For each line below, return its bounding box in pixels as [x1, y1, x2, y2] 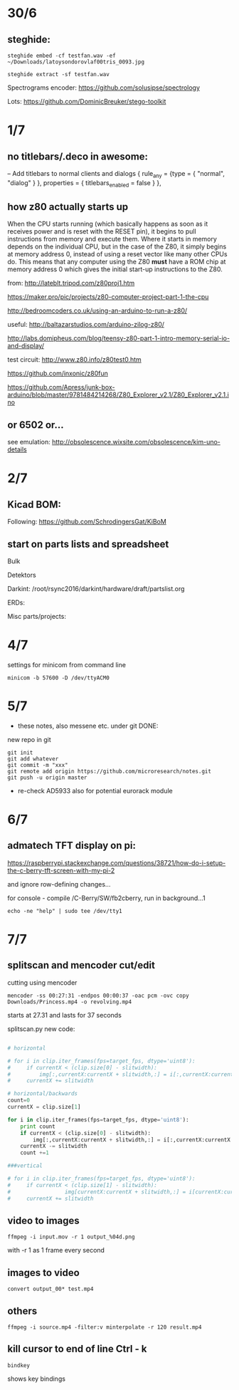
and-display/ [7, 342, 45, 350]
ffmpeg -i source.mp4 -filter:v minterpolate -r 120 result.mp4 [7, 1323, 202, 1331]
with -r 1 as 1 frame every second [7, 1246, 105, 1255]
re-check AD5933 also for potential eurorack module [17, 786, 173, 795]
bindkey [7, 1362, 31, 1369]
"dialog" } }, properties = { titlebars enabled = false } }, [7, 178, 161, 189]
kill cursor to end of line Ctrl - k [7, 1343, 147, 1355]
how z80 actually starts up [7, 201, 129, 213]
